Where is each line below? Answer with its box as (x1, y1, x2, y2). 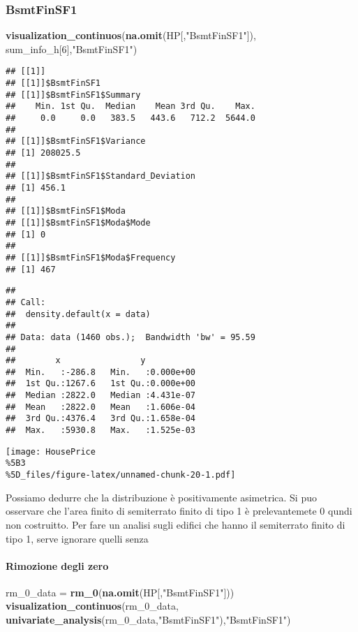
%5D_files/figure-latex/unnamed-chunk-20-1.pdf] (6, 470, 236, 480)
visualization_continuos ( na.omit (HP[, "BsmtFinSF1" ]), (6, 28, 256, 43)
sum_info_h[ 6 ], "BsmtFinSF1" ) (6, 41, 137, 56)
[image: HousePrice (6, 446, 96, 457)
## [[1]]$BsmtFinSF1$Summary (6, 89, 141, 100)
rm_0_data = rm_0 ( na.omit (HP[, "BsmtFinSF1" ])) (6, 585, 234, 599)
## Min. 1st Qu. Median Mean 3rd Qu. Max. (6, 101, 255, 112)
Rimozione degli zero (6, 558, 109, 573)
